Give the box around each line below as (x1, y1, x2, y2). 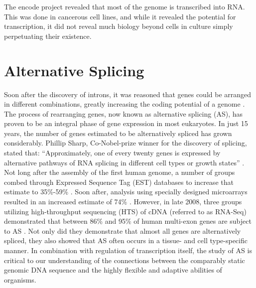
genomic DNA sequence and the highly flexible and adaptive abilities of (4, 265, 222, 275)
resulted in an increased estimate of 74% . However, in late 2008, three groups (4, 196, 242, 207)
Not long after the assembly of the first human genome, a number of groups (4, 167, 235, 177)
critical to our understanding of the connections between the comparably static (4, 255, 245, 265)
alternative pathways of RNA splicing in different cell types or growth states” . (4, 157, 245, 167)
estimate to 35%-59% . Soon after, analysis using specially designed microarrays (4, 186, 248, 197)
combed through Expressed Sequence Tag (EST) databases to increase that (4, 176, 234, 187)
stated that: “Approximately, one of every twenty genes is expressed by (4, 147, 221, 158)
